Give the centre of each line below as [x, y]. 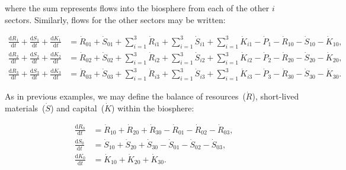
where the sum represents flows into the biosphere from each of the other [137, 8]
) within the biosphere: [153, 108]
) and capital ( [78, 108]
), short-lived [275, 96]
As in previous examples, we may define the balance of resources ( [125, 96]
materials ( [25, 108]
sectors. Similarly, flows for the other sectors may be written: [115, 19]
